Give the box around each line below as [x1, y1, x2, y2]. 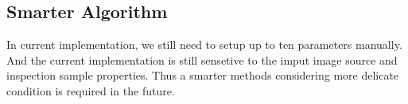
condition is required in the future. [6, 82, 175, 98]
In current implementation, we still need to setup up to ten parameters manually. [6, 36, 402, 53]
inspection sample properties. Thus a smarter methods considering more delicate [6, 67, 399, 84]
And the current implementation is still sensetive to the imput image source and [6, 51, 398, 68]
